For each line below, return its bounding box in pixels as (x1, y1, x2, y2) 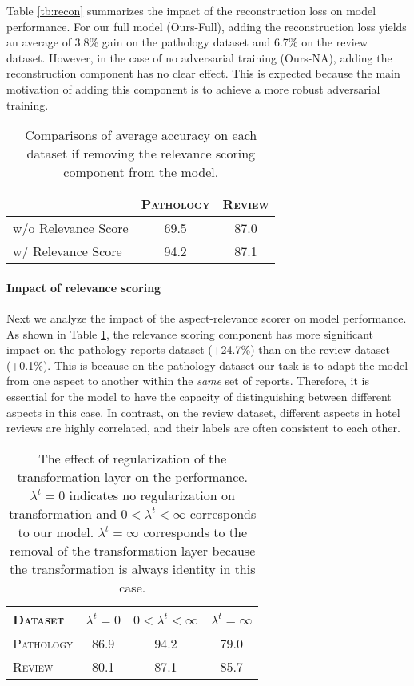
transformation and (9, 503, 117, 523)
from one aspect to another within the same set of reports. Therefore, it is (6, 372, 370, 389)
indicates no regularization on (69, 485, 235, 504)
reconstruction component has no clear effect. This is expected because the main (6, 65, 400, 82)
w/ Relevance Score (13, 242, 122, 261)
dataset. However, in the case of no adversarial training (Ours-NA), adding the (6, 49, 392, 66)
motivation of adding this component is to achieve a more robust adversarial (6, 80, 380, 97)
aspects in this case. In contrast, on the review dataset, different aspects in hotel (6, 403, 400, 420)
